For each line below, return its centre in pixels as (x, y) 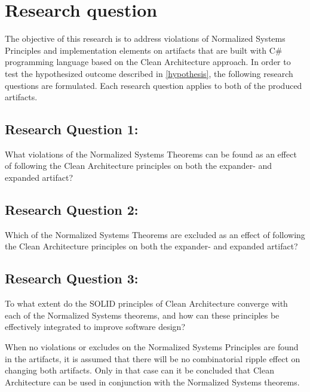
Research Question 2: (72, 210)
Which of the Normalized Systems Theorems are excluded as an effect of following (155, 234)
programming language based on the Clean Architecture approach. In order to (148, 62)
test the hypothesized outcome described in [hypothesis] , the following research (149, 73)
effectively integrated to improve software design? (95, 327)
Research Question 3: (72, 278)
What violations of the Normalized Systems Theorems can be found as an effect (151, 154)
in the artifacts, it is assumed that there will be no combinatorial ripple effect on (153, 358)
